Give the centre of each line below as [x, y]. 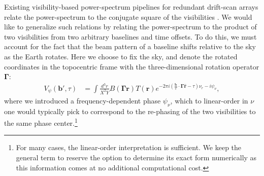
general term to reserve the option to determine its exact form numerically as [136, 157]
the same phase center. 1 [41, 122]
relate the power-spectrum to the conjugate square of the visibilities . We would [128, 16]
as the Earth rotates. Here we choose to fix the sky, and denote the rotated [121, 56]
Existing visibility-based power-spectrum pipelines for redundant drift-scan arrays [131, 7]
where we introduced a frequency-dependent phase [82, 100]
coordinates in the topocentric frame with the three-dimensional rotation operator [132, 66]
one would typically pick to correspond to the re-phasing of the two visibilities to [130, 111]
